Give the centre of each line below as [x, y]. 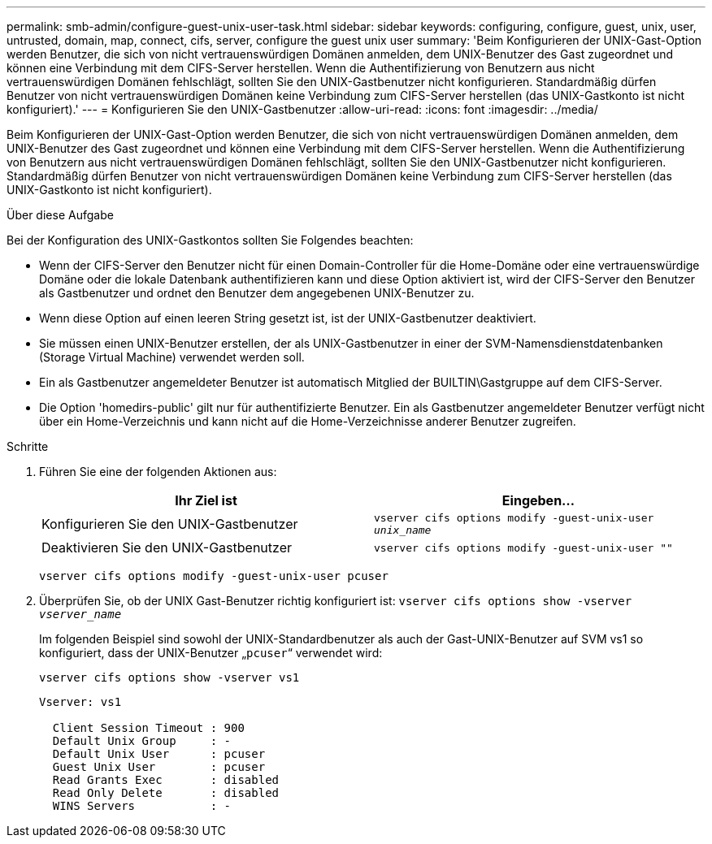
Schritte [28, 446]
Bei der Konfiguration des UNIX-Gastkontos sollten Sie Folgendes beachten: [210, 240]
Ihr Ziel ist [206, 500]
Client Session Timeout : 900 [148, 728]
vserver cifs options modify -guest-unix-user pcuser [214, 576]
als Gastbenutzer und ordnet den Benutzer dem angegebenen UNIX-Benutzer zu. [257, 293]
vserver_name [80, 614]
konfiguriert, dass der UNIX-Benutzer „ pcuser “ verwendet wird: [211, 653]
